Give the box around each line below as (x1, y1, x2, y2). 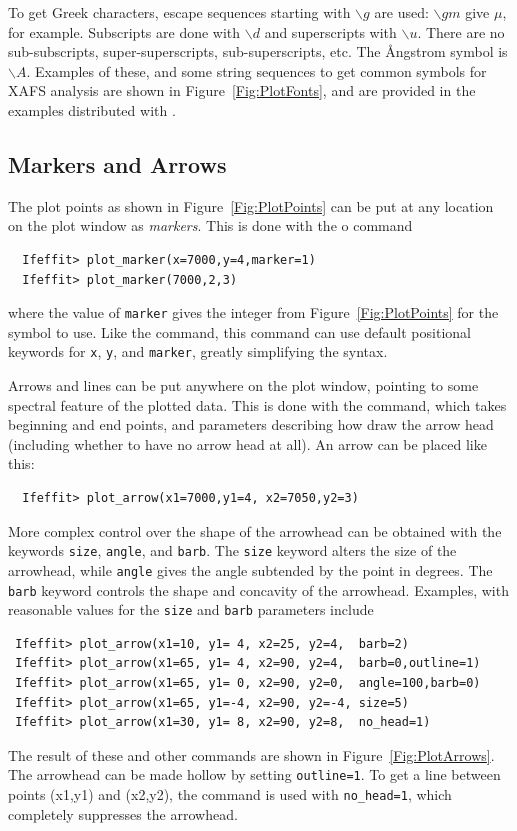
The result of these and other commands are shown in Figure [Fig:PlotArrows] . (8, 744, 495, 765)
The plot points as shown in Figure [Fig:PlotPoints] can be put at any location (8, 195, 494, 216)
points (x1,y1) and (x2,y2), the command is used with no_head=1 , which (8, 784, 452, 805)
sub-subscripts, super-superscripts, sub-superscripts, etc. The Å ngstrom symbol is (8, 41, 508, 62)
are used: (374, 2, 429, 22)
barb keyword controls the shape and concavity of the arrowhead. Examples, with (8, 579, 509, 600)
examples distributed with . (8, 99, 176, 120)
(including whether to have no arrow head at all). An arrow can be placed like (8, 433, 487, 454)
